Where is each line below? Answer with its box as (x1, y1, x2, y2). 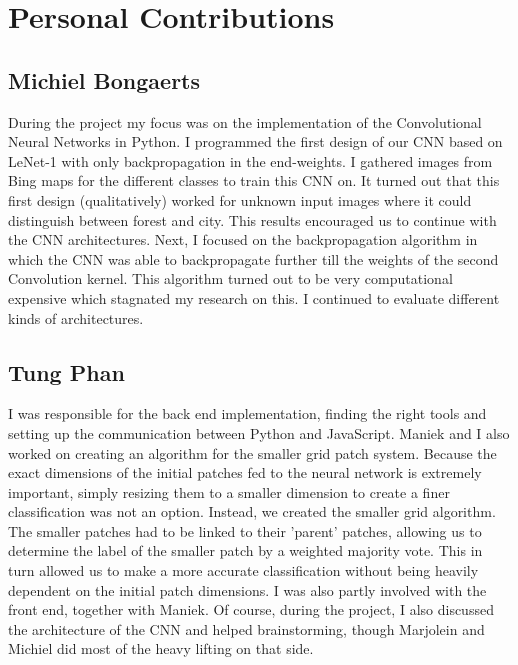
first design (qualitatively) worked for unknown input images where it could (8, 189, 472, 210)
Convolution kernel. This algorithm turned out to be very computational (8, 268, 453, 289)
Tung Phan (8, 356, 125, 387)
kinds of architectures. (8, 307, 144, 328)
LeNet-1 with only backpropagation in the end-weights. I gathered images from (8, 150, 493, 171)
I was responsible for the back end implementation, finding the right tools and (8, 403, 487, 424)
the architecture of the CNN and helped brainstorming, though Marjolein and (8, 618, 485, 639)
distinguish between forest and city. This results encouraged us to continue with (8, 209, 497, 230)
